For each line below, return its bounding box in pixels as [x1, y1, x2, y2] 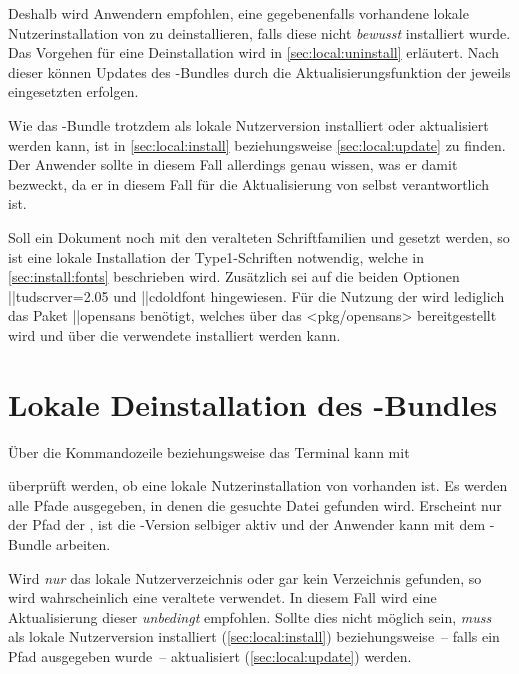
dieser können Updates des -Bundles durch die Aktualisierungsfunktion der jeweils [8, 61, 511, 82]
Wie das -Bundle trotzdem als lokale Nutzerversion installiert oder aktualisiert [8, 114, 489, 135]
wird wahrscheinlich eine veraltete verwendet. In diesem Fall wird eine [8, 587, 437, 608]
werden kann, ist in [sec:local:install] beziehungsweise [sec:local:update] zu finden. [8, 134, 506, 155]
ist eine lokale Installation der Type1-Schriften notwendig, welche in [8, 246, 424, 267]
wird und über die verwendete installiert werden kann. [8, 324, 341, 345]
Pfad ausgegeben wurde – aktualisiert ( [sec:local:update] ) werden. [8, 645, 412, 666]
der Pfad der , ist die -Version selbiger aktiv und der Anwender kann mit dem [8, 514, 486, 535]
